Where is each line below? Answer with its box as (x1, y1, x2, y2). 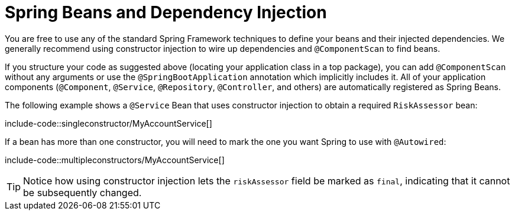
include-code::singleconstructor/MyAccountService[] (5, 118, 212, 128)
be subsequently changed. (23, 186, 142, 199)
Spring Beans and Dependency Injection (5, 2, 327, 22)
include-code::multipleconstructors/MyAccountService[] (5, 154, 225, 165)
